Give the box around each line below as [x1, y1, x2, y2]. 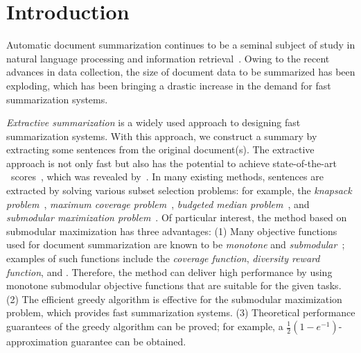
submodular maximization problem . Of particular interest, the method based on [6, 210, 347, 225]
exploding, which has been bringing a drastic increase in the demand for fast [6, 78, 331, 92]
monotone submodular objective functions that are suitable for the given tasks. [6, 278, 342, 293]
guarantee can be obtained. [71, 334, 186, 348]
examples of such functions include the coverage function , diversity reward [6, 251, 320, 266]
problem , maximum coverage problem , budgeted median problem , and [6, 196, 310, 211]
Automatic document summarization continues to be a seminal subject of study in [6, 37, 355, 52]
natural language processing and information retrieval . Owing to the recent [6, 51, 330, 65]
